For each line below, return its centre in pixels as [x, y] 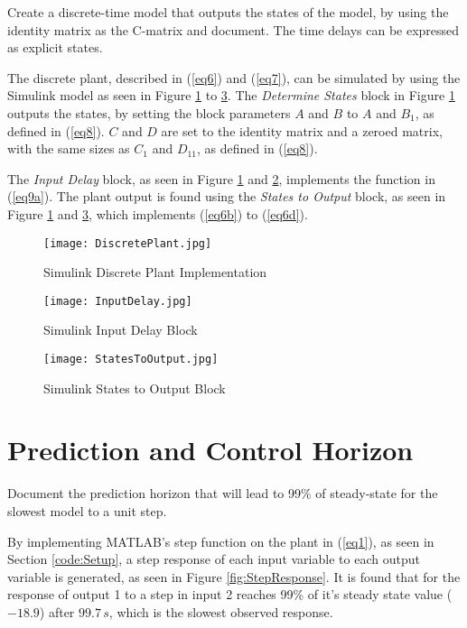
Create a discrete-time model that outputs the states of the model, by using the [228, 12]
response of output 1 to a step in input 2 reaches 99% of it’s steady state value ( [230, 594]
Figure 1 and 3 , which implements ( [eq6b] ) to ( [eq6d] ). [158, 213]
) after [57, 611]
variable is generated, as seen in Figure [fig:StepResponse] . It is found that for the [234, 576]
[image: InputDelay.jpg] [118, 301]
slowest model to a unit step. [87, 511]
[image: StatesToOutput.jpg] [131, 360]
